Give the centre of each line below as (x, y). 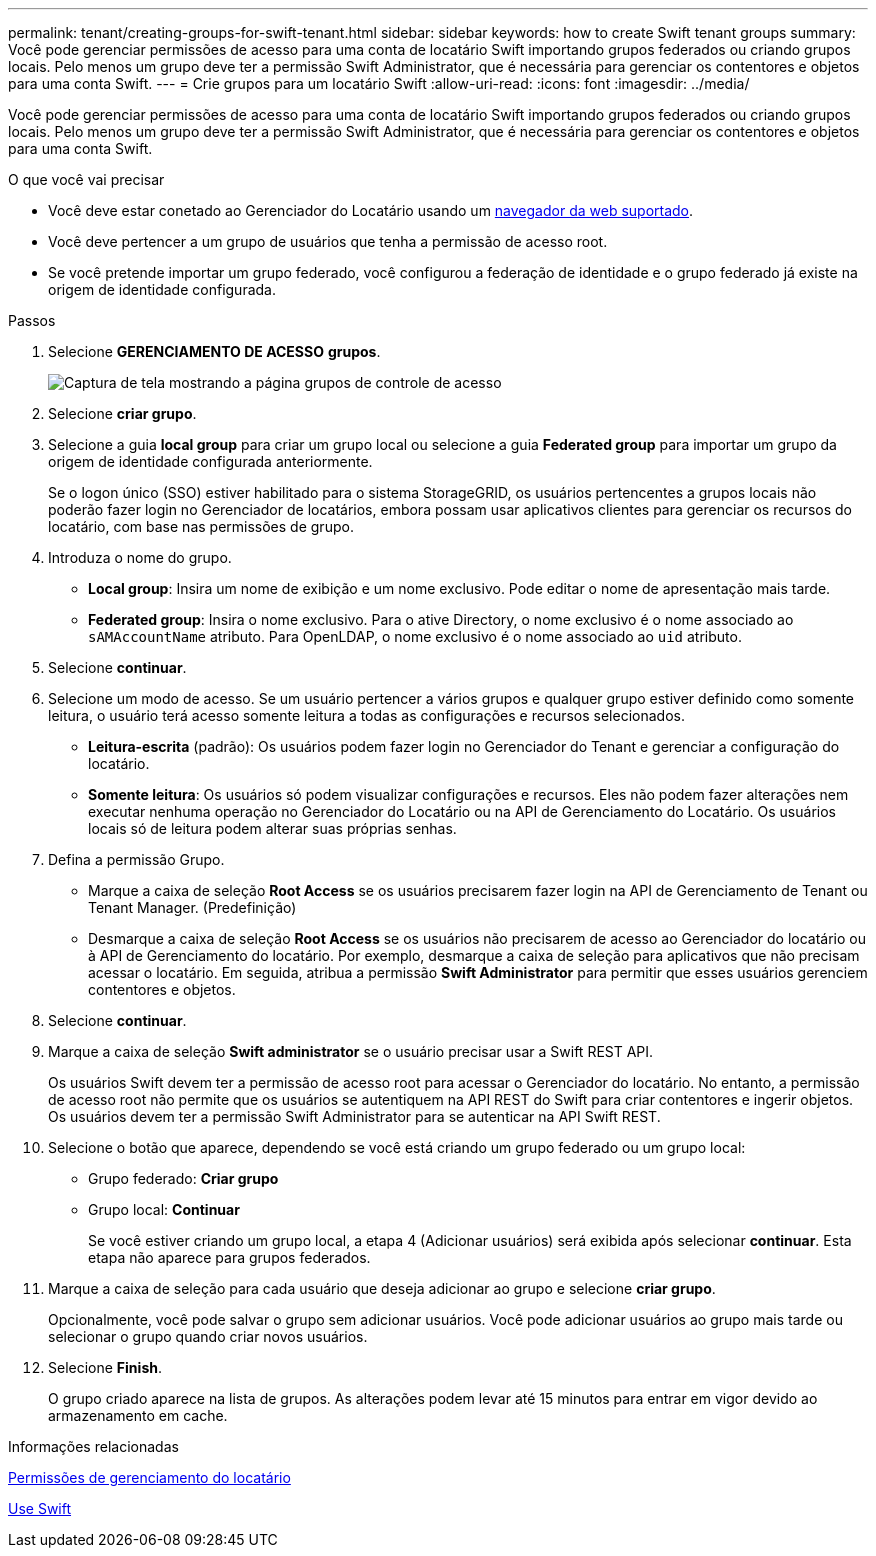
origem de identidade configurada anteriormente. (210, 461)
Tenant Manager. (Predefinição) (192, 907)
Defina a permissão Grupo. (136, 859)
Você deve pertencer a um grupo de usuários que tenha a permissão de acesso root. (328, 241)
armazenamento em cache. (138, 1415)
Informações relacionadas (93, 1446)
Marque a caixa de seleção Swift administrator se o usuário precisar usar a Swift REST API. (351, 1051)
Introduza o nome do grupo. (140, 557)
